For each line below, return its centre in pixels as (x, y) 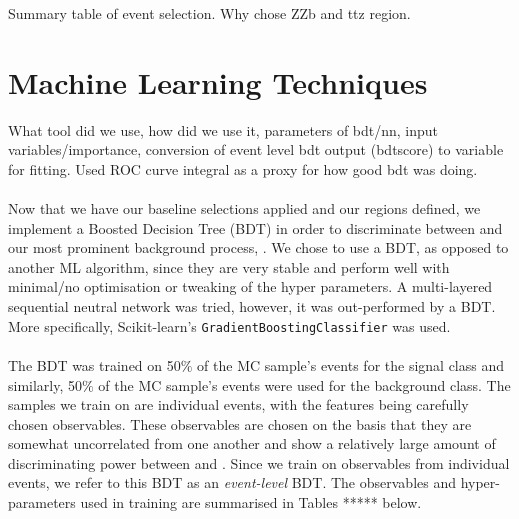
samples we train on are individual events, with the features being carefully (238, 404)
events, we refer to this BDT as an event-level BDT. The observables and (232, 482)
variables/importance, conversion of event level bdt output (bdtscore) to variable (256, 149)
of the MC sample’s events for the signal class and (351, 364)
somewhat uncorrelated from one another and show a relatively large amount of (252, 443)
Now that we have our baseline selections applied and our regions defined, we (244, 208)
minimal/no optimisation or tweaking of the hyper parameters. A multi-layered (250, 286)
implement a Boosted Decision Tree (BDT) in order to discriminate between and (255, 227)
